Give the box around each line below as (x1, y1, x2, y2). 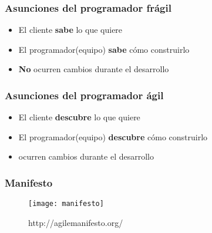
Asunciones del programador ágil (5, 87, 164, 102)
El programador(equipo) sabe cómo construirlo (18, 43, 190, 55)
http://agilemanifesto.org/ (28, 216, 123, 228)
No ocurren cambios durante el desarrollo (18, 63, 169, 75)
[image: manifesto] (28, 200, 104, 208)
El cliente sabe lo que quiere (18, 23, 123, 36)
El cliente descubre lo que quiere (18, 111, 140, 123)
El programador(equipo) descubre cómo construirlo (18, 130, 208, 143)
